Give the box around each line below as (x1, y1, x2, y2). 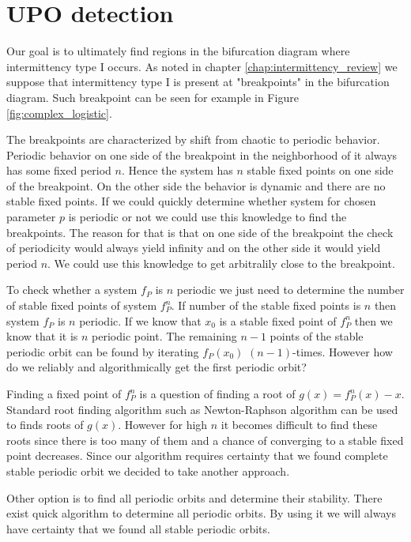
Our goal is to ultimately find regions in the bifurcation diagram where (6, 43, 350, 59)
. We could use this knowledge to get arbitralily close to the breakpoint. (47, 254, 395, 271)
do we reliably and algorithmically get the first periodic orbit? (6, 359, 307, 375)
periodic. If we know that (79, 312, 202, 329)
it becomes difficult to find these (221, 416, 378, 433)
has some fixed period (6, 162, 111, 179)
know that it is (6, 328, 78, 344)
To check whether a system (6, 281, 138, 298)
